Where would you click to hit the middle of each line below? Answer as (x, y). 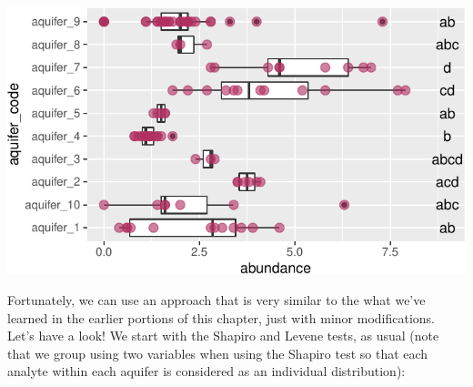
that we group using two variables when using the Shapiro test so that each (218, 353)
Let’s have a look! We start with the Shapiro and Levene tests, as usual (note (223, 336)
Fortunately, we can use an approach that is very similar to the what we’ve (216, 300)
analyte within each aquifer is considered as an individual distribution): (206, 371)
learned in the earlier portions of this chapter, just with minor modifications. (221, 317)
